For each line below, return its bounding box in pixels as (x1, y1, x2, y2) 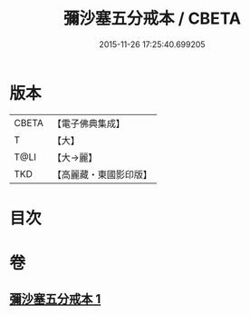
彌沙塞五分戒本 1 (9, 291, 101, 307)
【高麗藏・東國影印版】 (52, 168, 152, 181)
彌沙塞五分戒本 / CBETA (62, 8, 242, 29)
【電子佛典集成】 (52, 117, 125, 130)
